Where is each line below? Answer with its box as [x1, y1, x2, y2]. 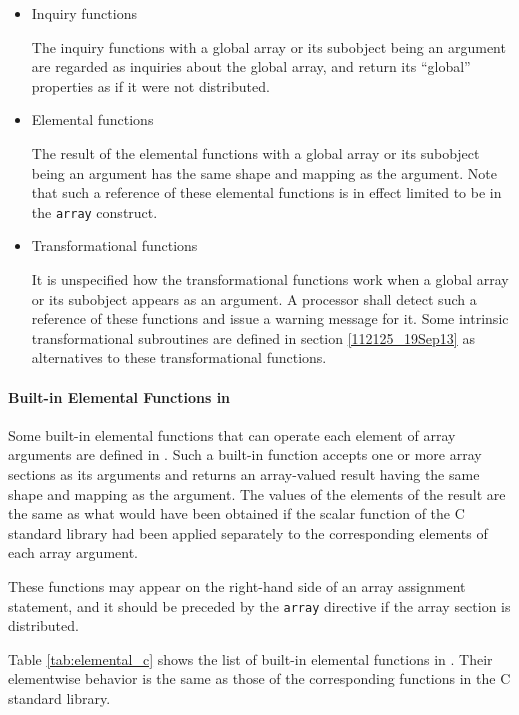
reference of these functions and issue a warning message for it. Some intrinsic [31, 308, 509, 329]
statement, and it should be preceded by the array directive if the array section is [8, 595, 511, 616]
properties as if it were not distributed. [31, 75, 270, 96]
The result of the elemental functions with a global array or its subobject [31, 142, 480, 163]
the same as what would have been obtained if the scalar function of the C [8, 503, 465, 524]
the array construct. [31, 201, 158, 222]
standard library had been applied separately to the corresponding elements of [8, 522, 488, 543]
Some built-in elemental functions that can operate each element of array [8, 424, 456, 445]
